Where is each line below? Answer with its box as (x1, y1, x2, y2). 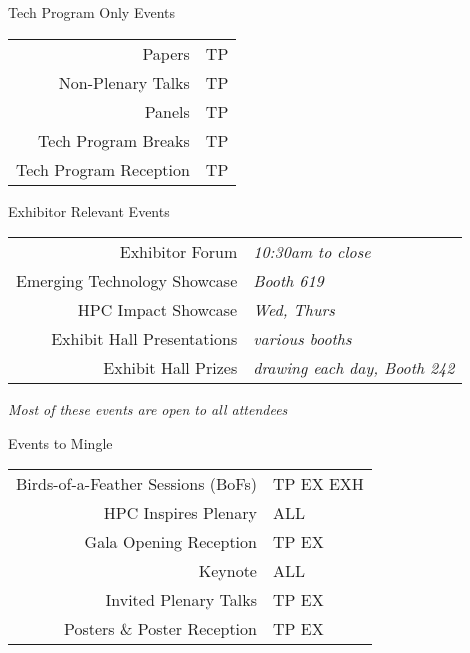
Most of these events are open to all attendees (8, 399, 288, 420)
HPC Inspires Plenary (103, 501, 257, 525)
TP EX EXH (272, 472, 364, 496)
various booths (253, 327, 352, 351)
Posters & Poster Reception (63, 617, 257, 641)
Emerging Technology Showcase (16, 269, 238, 293)
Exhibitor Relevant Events (8, 200, 170, 221)
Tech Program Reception (16, 157, 190, 181)
